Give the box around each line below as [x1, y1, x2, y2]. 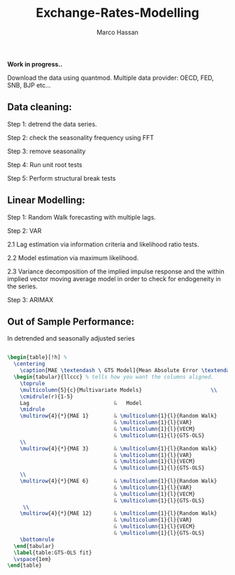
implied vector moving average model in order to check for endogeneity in [7, 274, 222, 283]
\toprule [20, 380, 45, 387]
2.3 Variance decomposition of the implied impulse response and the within [7, 267, 225, 276]
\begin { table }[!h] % [7, 354, 68, 361]
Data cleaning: [7, 101, 72, 113]
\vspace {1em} [13, 555, 52, 562]
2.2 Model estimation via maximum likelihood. [7, 253, 139, 262]
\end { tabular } [13, 542, 55, 550]
